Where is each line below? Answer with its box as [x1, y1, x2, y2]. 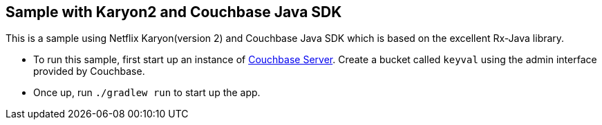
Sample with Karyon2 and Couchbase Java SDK [6, 3, 342, 21]
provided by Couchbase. [33, 65, 145, 78]
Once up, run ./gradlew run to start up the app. [33, 87, 261, 99]
